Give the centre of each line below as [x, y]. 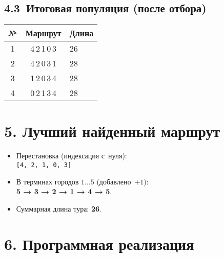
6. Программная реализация [99, 243]
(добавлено [114, 181]
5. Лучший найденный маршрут [112, 131]
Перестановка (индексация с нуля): [72, 156]
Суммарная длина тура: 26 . [59, 208]
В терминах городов [47, 181]
